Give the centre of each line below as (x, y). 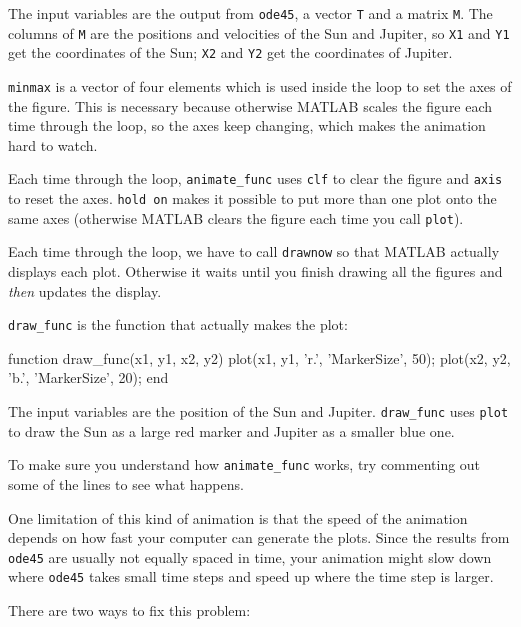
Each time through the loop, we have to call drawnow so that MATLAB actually (254, 251)
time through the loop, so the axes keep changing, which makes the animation (247, 125)
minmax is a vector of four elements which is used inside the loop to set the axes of (260, 85)
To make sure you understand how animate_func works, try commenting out (244, 464)
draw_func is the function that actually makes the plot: (178, 324)
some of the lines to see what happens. (126, 483)
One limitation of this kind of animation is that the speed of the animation (238, 517)
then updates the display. (85, 290)
